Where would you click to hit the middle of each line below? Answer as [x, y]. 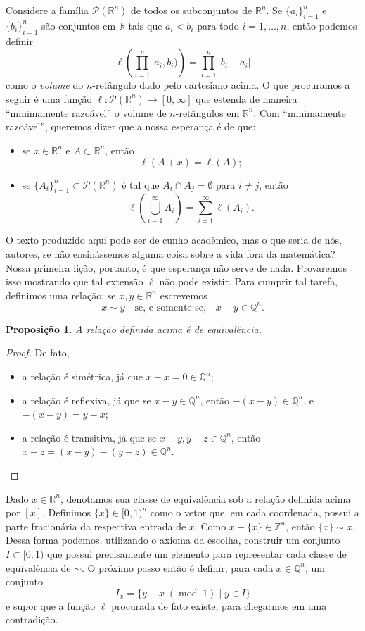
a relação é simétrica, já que [83, 376]
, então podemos [322, 25]
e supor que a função [51, 605]
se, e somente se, [170, 307]
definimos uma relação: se [61, 295]
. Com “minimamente [300, 112]
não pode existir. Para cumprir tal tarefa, [249, 281]
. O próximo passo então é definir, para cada [178, 567]
